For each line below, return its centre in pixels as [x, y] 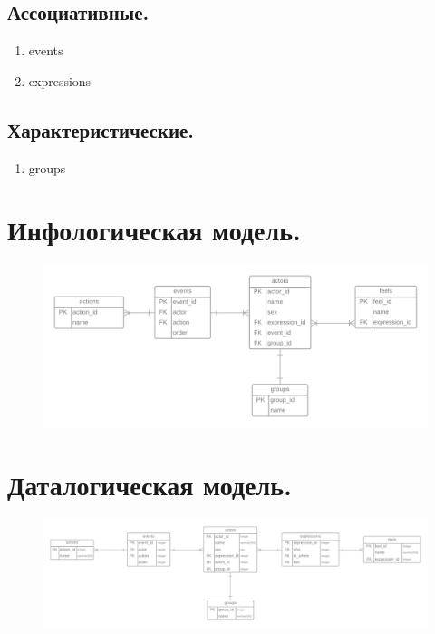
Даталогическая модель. [150, 484]
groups [47, 167]
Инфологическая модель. [154, 230]
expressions [60, 80]
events [46, 50]
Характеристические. [101, 129]
